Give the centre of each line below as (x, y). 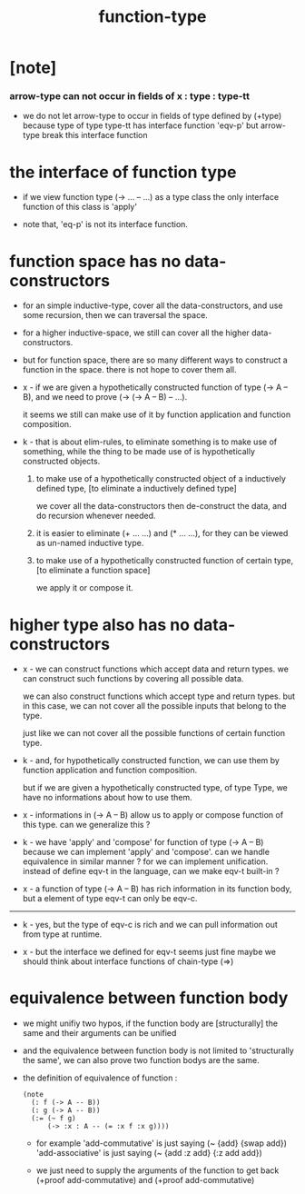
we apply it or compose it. (84, 588)
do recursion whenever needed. (96, 516)
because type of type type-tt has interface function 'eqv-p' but (140, 125)
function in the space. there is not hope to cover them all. (129, 370)
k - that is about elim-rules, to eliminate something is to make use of (150, 442)
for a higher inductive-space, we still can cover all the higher (136, 333)
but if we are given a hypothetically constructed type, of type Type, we (155, 788)
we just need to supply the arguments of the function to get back (157, 1170)
